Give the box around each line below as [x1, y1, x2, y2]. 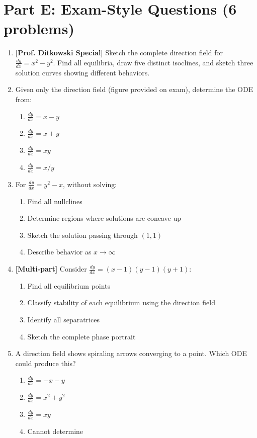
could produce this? [15, 358, 76, 368]
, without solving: [63, 179, 117, 189]
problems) [4, 18, 74, 39]
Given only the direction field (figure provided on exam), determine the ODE [15, 84, 253, 95]
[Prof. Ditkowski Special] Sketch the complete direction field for [15, 47, 223, 58]
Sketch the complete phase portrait [27, 331, 136, 341]
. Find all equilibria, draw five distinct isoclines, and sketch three [53, 57, 253, 67]
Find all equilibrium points [27, 280, 111, 291]
